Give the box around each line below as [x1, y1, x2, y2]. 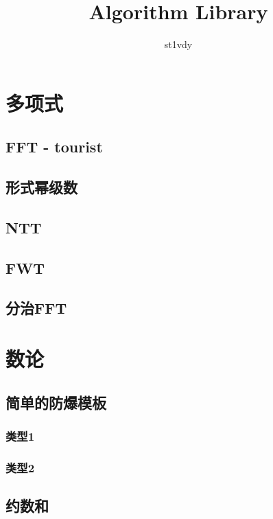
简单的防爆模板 [5, 391, 106, 413]
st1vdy [164, 37, 193, 51]
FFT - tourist [5, 136, 103, 157]
